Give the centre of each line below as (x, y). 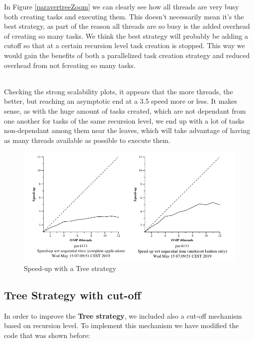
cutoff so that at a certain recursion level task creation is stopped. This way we (125, 45)
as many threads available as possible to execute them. (87, 140)
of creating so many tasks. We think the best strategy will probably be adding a (126, 35)
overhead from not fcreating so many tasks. (70, 65)
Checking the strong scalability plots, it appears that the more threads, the (119, 91)
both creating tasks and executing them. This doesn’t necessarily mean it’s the (124, 16)
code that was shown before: (47, 335)
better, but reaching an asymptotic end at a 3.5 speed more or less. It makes (121, 101)
